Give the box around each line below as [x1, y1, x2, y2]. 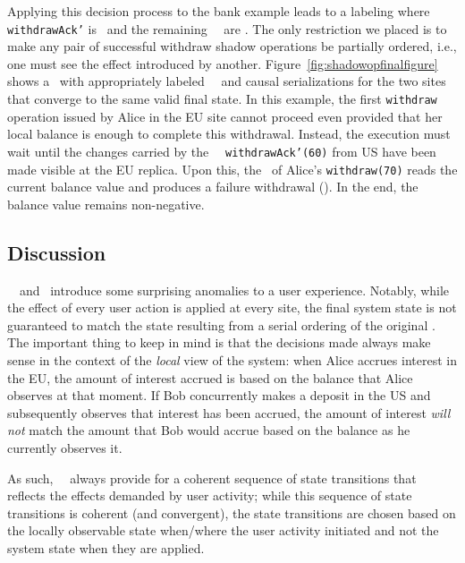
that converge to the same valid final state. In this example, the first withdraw [7, 90, 437, 108]
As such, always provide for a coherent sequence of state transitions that [7, 468, 417, 487]
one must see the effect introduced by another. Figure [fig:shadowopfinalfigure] [7, 54, 438, 73]
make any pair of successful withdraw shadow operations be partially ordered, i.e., [7, 37, 457, 55]
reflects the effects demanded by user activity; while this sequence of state [7, 486, 412, 505]
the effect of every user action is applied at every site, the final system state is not [7, 298, 457, 317]
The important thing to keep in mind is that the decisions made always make [7, 333, 431, 352]
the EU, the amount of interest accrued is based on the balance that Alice [7, 368, 413, 387]
